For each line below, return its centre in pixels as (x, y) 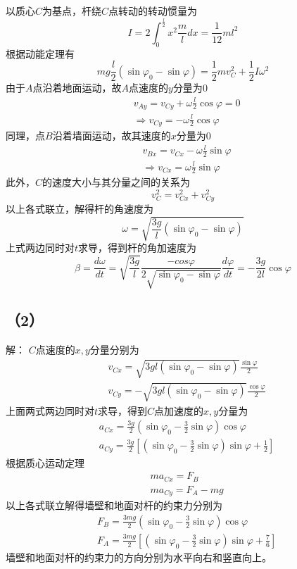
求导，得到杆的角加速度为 (138, 248)
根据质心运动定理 (45, 462)
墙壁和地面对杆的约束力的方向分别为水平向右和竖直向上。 (139, 557)
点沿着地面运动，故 (77, 88)
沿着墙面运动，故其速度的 (112, 135)
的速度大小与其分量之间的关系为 (116, 182)
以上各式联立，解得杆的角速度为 (80, 209)
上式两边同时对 (40, 248)
